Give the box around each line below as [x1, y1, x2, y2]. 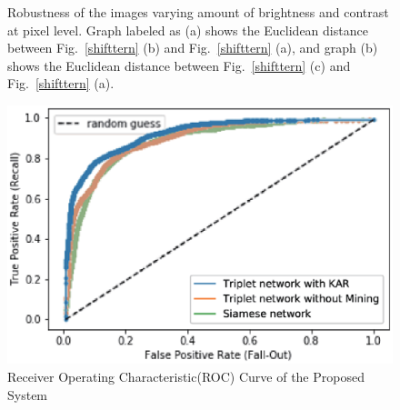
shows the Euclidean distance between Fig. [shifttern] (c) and [7, 55, 351, 75]
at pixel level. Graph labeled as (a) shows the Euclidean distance [7, 20, 368, 39]
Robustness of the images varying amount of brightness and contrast [7, 3, 389, 21]
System [7, 385, 48, 404]
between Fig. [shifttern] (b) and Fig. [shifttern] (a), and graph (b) [7, 38, 378, 57]
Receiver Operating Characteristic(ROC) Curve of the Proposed [7, 367, 365, 386]
